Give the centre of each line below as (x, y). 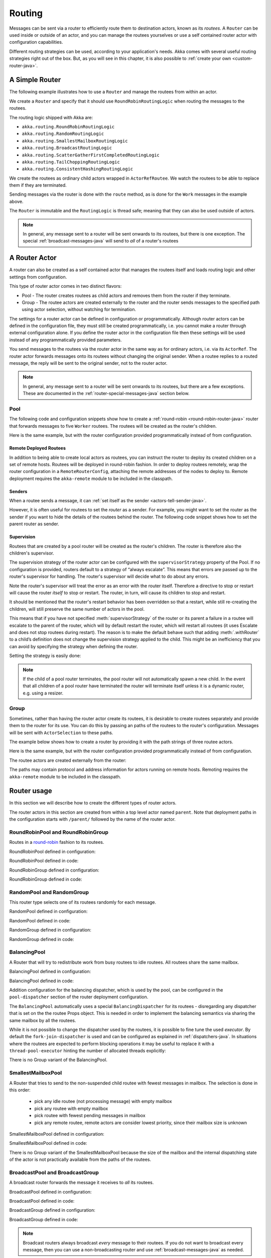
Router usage (31, 791)
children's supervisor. (32, 553)
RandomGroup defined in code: (42, 939)
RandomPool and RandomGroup (49, 892)
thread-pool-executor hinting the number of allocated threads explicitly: (88, 1051)
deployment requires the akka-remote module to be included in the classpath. (91, 479)
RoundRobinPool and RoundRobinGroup (59, 832)
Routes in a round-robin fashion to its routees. (57, 842)
